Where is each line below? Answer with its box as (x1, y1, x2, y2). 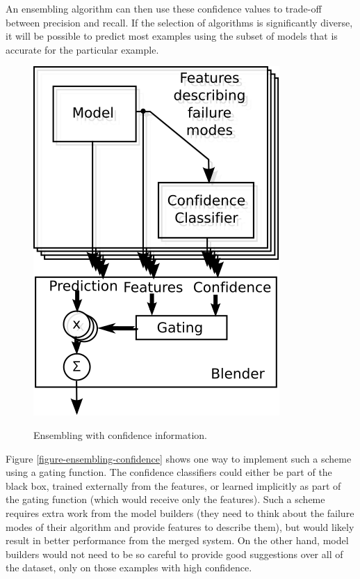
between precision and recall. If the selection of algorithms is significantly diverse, (6, 15, 353, 29)
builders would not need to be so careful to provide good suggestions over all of (6, 546, 343, 561)
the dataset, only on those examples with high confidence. (6, 560, 252, 575)
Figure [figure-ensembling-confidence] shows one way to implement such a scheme (6, 451, 352, 465)
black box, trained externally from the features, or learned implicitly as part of (6, 478, 341, 493)
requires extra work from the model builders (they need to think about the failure (6, 505, 354, 520)
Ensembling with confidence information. (33, 427, 208, 442)
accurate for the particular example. (6, 42, 159, 56)
